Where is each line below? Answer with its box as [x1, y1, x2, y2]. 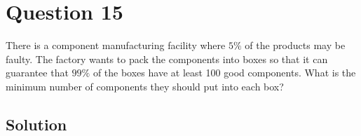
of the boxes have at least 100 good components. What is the [93, 65, 356, 80]
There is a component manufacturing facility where [6, 38, 226, 53]
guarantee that [6, 65, 69, 80]
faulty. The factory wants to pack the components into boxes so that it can [6, 51, 328, 66]
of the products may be [245, 38, 346, 53]
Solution [6, 113, 67, 135]
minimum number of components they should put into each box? [6, 79, 284, 93]
